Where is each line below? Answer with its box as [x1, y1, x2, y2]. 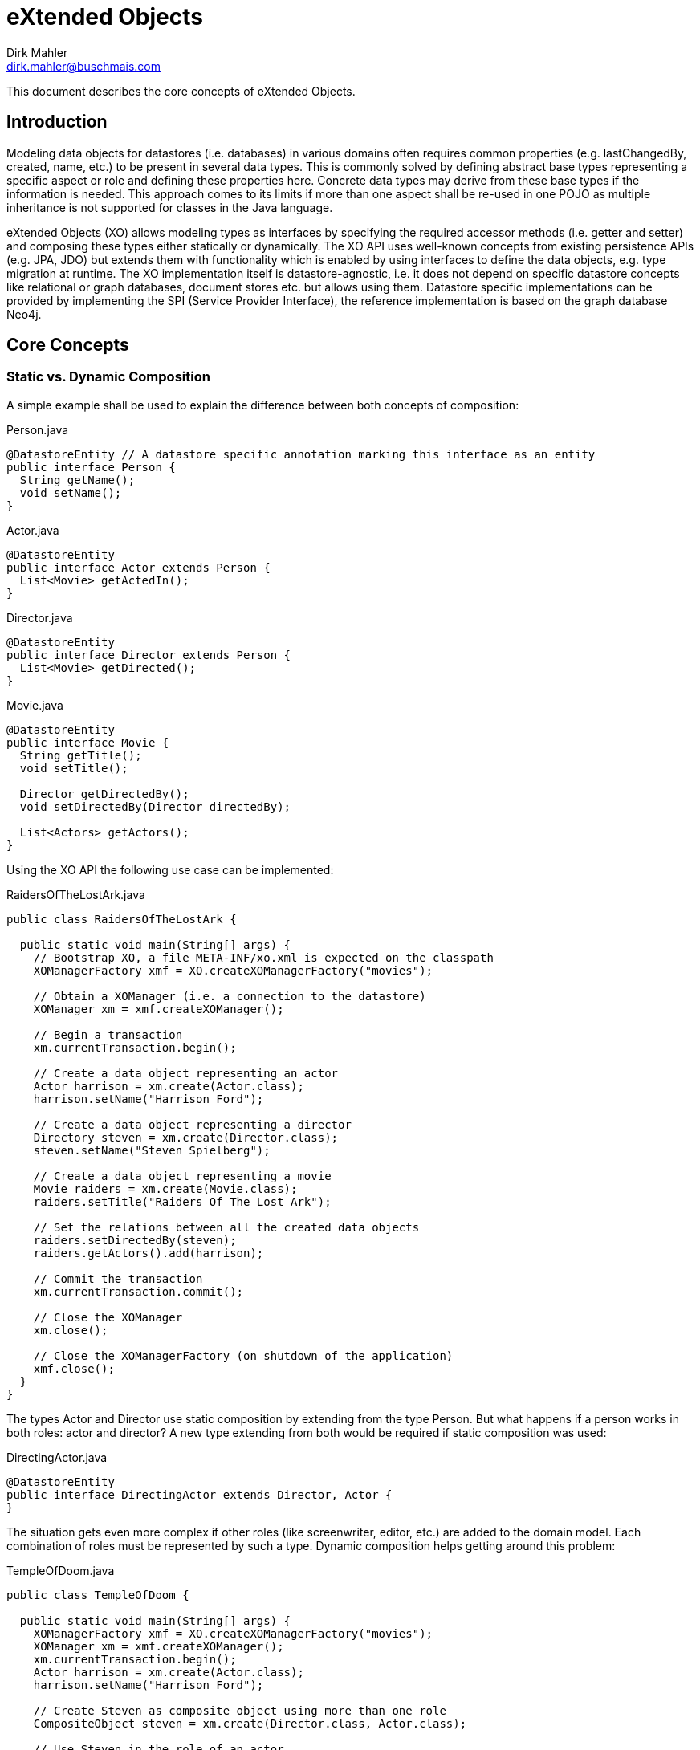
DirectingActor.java [6, 1450, 108, 1464]
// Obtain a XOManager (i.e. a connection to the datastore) [33, 989, 426, 1003]
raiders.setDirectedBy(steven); [33, 1233, 237, 1247]
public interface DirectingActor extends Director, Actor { [6, 1487, 393, 1501]
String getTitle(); [19, 748, 142, 762]
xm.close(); [33, 1323, 108, 1337]
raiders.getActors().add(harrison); [33, 1246, 264, 1260]
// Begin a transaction [33, 1028, 183, 1041]
